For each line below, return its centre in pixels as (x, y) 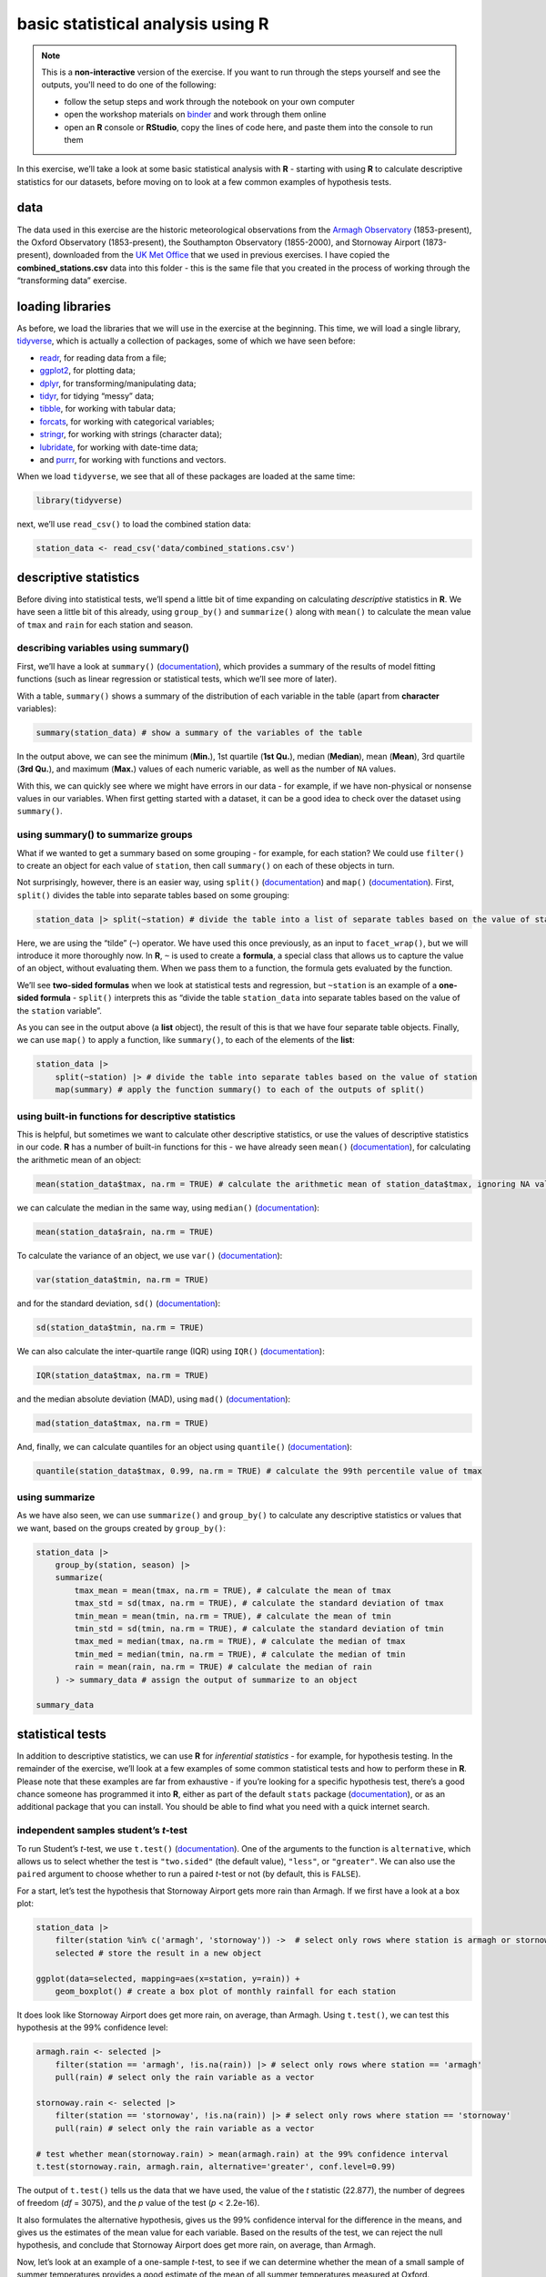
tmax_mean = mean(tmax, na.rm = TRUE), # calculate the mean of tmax (233, 1590)
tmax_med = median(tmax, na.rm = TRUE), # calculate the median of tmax (240, 1641)
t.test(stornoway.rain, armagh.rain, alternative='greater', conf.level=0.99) (216, 2166)
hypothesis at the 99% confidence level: (92, 2027)
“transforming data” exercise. (72, 281)
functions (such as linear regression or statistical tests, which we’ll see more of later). (177, 679)
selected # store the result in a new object (158, 1953)
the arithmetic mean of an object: (79, 1159)
